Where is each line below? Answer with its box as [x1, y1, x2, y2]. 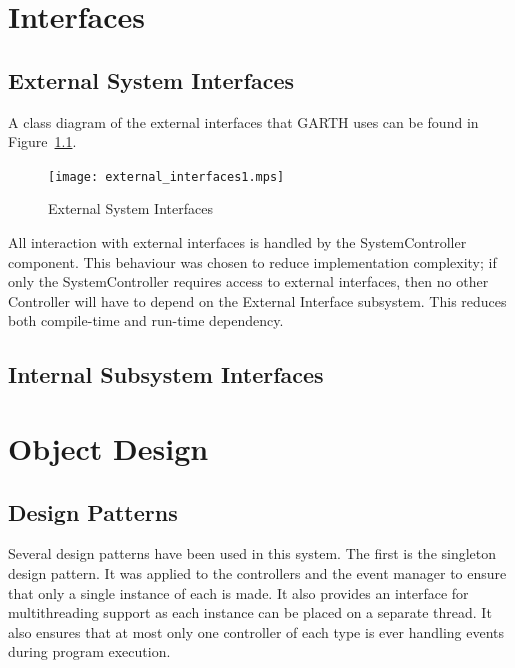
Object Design [8, 427, 209, 468]
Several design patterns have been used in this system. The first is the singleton [8, 543, 497, 564]
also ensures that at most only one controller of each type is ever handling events [8, 621, 505, 642]
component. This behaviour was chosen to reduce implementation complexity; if [8, 251, 497, 272]
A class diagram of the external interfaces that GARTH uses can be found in [8, 111, 479, 132]
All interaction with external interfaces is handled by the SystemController [8, 232, 467, 253]
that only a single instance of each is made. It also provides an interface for [8, 582, 469, 603]
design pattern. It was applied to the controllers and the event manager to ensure [8, 562, 507, 583]
